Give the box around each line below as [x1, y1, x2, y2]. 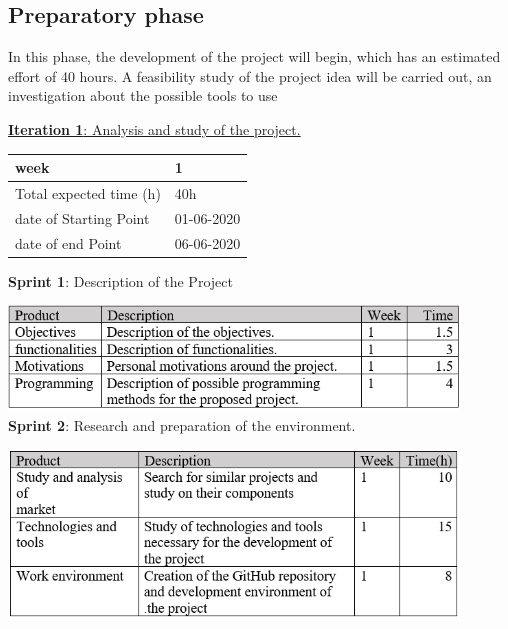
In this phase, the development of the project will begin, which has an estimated [8, 46, 501, 67]
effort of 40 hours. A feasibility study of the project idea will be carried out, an [8, 65, 492, 86]
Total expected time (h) [15, 182, 161, 203]
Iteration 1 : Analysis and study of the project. [8, 118, 301, 139]
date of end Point [15, 232, 122, 253]
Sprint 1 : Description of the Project [8, 270, 233, 291]
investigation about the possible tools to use [8, 85, 278, 106]
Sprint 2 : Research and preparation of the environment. [8, 414, 356, 435]
